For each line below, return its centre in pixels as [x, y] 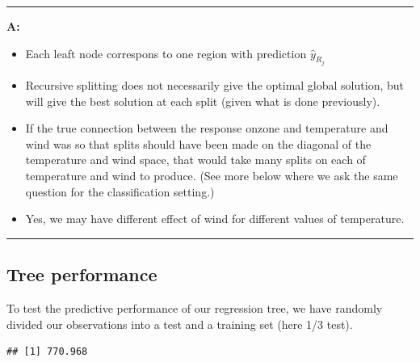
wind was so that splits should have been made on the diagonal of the [198, 143]
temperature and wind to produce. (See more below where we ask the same [212, 175]
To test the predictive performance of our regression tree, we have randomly [195, 307]
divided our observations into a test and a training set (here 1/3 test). [180, 324]
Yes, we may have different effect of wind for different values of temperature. [215, 219]
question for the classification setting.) [120, 191]
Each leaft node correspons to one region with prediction [166, 53]
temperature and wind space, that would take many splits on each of [195, 160]
